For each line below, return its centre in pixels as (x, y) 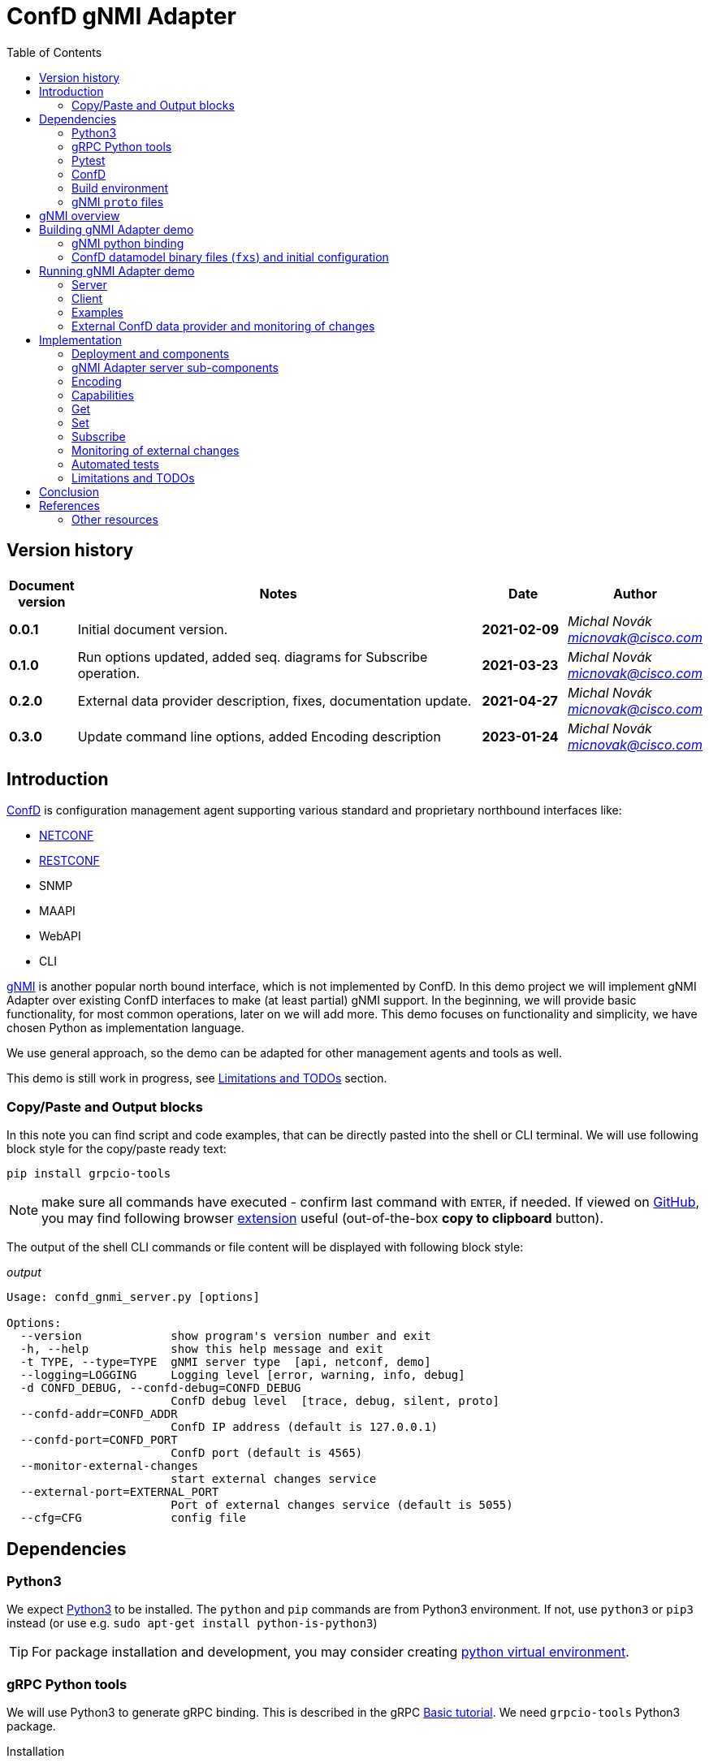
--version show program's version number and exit (225, 1336)
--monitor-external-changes (109, 1466)
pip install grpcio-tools (89, 1174)
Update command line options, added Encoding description (259, 736)
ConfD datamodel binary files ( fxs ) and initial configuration (230, 257)
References (69, 505)
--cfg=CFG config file (133, 1518)
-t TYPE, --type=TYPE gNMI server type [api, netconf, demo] (225, 1362)
